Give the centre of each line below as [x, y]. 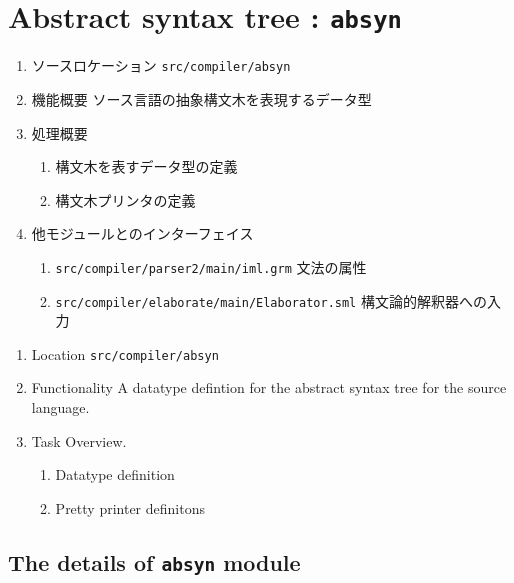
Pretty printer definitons [130, 507]
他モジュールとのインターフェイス [142, 233]
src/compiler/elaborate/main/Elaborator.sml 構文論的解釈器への [271, 300]
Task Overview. [79, 440]
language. [60, 407]
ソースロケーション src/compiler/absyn [161, 65]
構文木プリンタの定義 [125, 199]
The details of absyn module [154, 561]
